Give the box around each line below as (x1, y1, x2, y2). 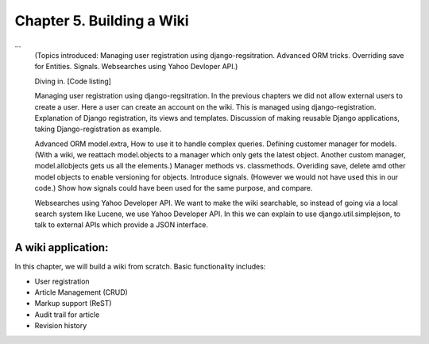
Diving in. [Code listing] (34, 76, 111, 86)
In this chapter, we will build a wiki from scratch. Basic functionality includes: (14, 262, 266, 272)
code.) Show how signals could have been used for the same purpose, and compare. (34, 184, 313, 193)
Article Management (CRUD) (34, 288, 129, 297)
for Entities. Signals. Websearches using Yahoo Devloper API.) (34, 62, 238, 72)
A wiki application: (14, 241, 109, 254)
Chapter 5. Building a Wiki (14, 12, 190, 29)
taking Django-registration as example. (34, 124, 162, 134)
